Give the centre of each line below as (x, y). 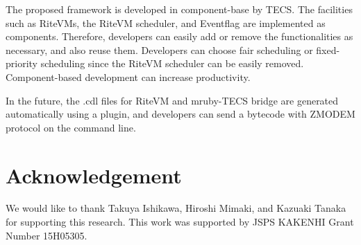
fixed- (328, 49)
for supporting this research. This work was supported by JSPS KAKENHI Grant (180, 222)
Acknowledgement (94, 175)
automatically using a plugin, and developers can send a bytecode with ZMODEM (180, 114)
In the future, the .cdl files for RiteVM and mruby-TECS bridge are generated (172, 100)
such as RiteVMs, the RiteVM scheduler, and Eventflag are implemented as (166, 22)
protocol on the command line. (71, 127)
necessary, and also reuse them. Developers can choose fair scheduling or (159, 49)
